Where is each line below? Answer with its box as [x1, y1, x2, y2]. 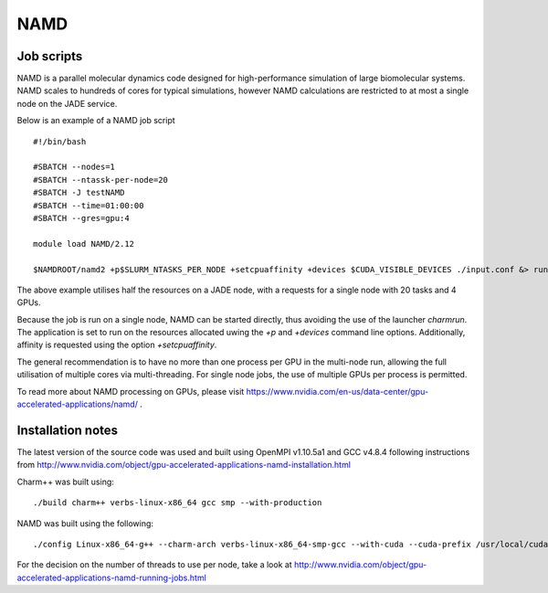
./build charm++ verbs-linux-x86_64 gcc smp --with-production [33, 498, 322, 508]
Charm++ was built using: [16, 476, 114, 487]
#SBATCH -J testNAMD [33, 187, 125, 198]
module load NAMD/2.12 [33, 238, 135, 249]
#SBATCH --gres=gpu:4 [33, 213, 130, 223]
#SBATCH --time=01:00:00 [33, 200, 144, 210]
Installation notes [16, 422, 119, 438]
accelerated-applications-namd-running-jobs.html [16, 572, 207, 583]
